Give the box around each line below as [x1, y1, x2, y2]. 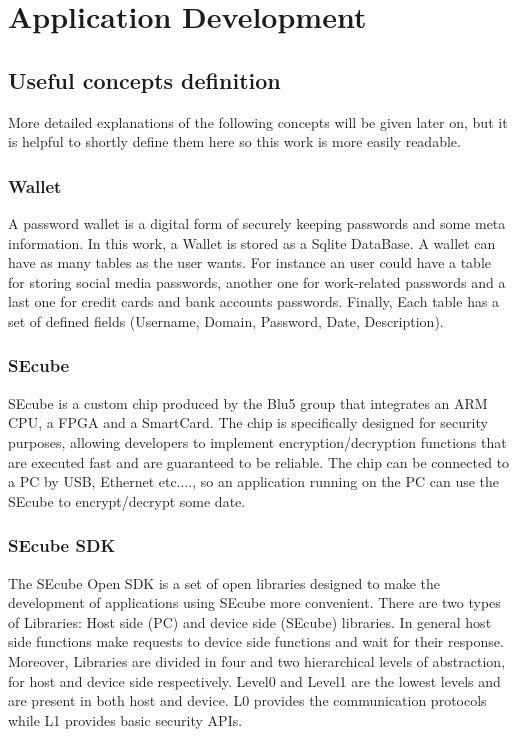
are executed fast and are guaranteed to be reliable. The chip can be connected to [8, 451, 510, 472]
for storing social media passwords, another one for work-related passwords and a [8, 271, 506, 292]
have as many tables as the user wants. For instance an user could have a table [8, 252, 492, 273]
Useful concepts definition [8, 64, 281, 95]
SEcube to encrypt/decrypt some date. [8, 490, 246, 511]
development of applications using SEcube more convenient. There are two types [8, 592, 501, 613]
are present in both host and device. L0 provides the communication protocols [8, 690, 487, 711]
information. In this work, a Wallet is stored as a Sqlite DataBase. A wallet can [8, 232, 496, 253]
